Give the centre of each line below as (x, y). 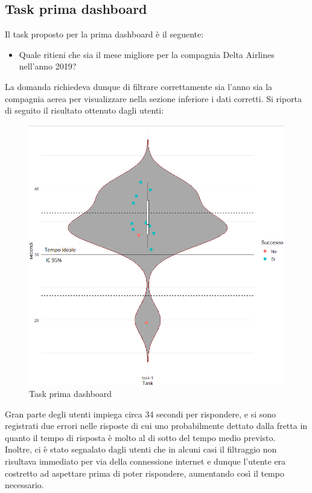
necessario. (24, 485)
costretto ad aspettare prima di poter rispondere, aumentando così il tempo (145, 473)
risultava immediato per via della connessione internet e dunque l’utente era (145, 461)
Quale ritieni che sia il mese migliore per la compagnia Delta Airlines (147, 54)
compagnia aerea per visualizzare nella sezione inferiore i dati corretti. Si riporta (154, 98)
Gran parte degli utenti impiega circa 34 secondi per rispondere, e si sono (141, 414)
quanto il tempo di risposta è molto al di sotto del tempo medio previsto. (140, 437)
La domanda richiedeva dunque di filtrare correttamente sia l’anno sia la (139, 86)
